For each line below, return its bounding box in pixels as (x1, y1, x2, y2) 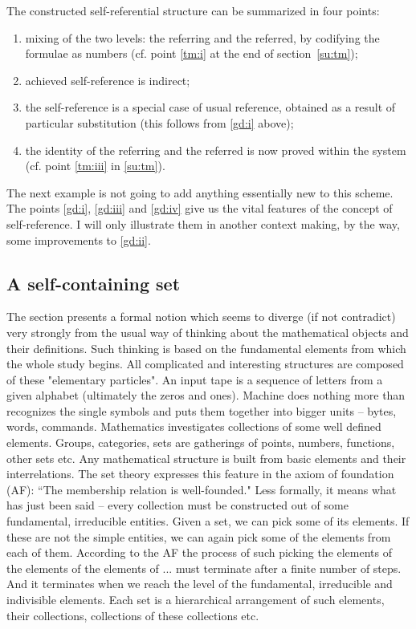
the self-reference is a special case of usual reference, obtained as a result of (25, 99, 396, 116)
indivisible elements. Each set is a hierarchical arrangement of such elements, (6, 591, 385, 608)
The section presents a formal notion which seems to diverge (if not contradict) (6, 308, 396, 325)
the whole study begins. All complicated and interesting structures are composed (6, 355, 404, 372)
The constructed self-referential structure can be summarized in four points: (6, 2, 380, 18)
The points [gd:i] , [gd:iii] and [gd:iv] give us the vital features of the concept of (6, 200, 393, 217)
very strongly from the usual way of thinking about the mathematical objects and (6, 323, 409, 340)
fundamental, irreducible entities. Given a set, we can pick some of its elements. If (6, 513, 410, 530)
